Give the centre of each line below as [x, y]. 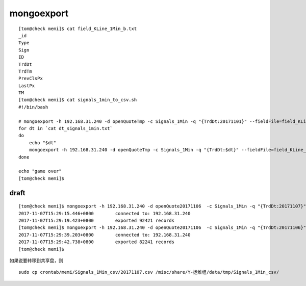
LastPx [27, 86]
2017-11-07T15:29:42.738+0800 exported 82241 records [96, 242]
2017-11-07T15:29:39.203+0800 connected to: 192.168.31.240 [105, 235]
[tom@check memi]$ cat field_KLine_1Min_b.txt [78, 29]
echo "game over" [40, 171]
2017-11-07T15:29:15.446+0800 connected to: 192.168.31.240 [105, 213]
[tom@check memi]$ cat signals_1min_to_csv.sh [78, 100]
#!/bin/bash [33, 107]
